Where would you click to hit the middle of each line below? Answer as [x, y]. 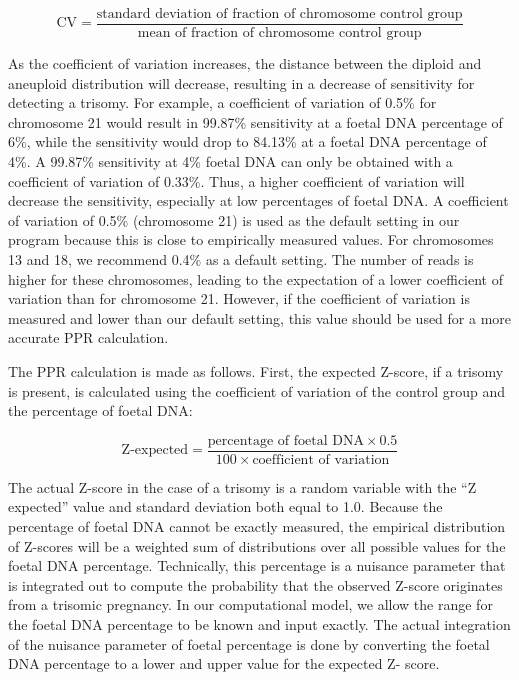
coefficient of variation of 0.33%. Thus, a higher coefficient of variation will [236, 180]
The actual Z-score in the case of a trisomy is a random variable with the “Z [242, 486]
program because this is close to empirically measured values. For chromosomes [251, 239]
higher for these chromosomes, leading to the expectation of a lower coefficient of [255, 278]
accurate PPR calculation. [88, 337]
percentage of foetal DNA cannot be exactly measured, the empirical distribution [257, 526]
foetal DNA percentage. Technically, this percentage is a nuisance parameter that [257, 565]
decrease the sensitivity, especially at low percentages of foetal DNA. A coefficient [258, 200]
